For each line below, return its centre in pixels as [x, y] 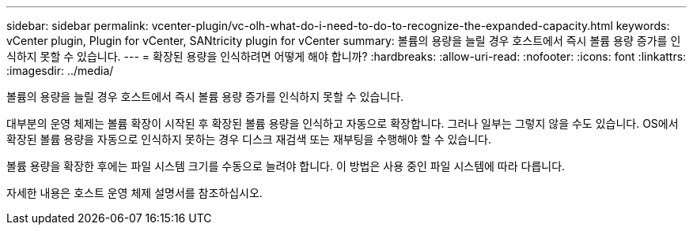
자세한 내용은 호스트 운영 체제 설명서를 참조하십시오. [134, 193]
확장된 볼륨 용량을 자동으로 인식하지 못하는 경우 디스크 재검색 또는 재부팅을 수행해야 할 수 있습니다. [249, 139]
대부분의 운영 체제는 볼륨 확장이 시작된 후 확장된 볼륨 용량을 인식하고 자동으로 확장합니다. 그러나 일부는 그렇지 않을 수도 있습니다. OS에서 [343, 123]
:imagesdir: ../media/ [60, 71]
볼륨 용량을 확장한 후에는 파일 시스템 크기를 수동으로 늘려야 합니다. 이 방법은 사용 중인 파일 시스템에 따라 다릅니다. [286, 166]
